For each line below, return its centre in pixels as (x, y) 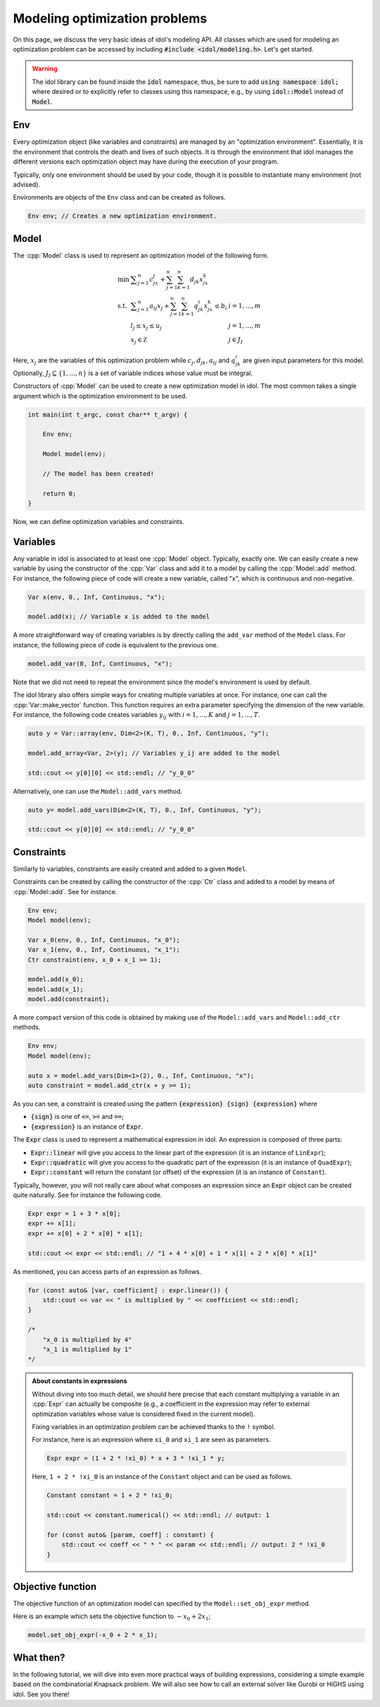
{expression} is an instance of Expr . (87, 1126)
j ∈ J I (235, 341)
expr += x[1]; (52, 1224)
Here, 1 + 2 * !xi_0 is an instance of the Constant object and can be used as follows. (162, 1476)
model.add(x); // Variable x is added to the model (119, 617)
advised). (27, 184)
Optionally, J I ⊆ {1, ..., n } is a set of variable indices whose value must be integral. (133, 374)
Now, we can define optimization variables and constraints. (99, 522)
